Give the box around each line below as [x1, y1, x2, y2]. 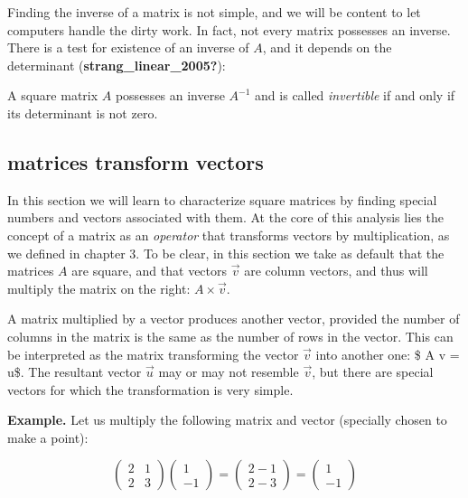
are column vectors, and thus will [244, 261, 428, 280]
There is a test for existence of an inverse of [7, 38, 249, 57]
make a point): [7, 428, 89, 446]
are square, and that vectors [71, 261, 228, 280]
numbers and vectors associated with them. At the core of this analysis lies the [7, 208, 444, 227]
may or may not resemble [158, 362, 299, 381]
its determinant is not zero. [7, 103, 158, 122]
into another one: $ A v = [315, 344, 460, 363]
